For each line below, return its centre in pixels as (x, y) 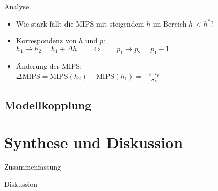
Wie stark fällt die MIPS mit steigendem (80, 23)
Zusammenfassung (33, 167)
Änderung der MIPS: (49, 66)
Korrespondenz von (46, 41)
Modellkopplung (48, 104)
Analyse (17, 6)
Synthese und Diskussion (94, 142)
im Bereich (170, 23)
